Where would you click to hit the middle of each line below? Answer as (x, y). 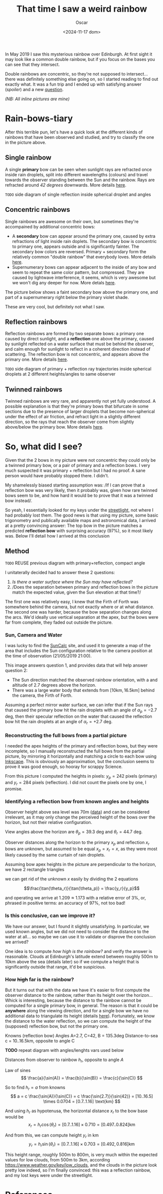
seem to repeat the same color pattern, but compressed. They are (78, 272)
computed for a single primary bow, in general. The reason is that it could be (81, 1005)
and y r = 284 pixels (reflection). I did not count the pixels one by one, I (76, 783)
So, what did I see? (44, 447)
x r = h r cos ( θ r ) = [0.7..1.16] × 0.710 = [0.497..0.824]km (82, 1125)
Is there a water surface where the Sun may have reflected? (72, 582)
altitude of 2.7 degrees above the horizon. (54, 685)
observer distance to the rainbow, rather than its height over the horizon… (79, 995)
